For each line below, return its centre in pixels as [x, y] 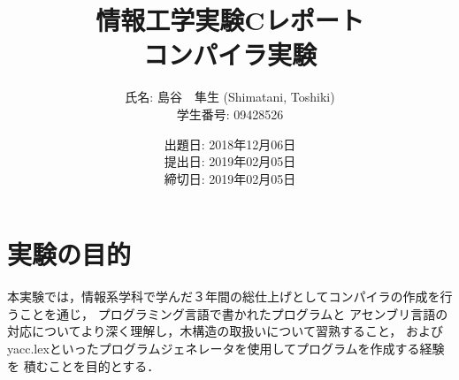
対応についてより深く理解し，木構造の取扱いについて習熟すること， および [225, 331]
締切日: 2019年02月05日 [230, 178]
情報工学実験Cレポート [230, 20]
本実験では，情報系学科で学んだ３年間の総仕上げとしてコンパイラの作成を [224, 296]
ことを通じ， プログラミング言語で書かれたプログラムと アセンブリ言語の [233, 313]
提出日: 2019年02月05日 [230, 161]
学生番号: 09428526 [230, 114]
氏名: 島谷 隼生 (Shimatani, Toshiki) [230, 97]
